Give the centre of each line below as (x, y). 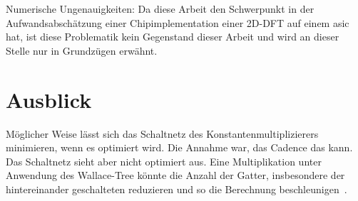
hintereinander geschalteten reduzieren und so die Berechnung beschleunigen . (177, 189)
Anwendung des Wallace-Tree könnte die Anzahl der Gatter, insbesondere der (175, 175)
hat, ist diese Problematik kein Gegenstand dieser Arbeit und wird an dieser (173, 37)
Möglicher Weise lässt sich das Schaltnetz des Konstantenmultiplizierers (162, 133)
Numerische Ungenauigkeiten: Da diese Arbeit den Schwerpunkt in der (160, 9)
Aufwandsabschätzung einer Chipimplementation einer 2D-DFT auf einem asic (178, 22)
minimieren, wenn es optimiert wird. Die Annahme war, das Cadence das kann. (179, 147)
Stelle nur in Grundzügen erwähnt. (82, 50)
